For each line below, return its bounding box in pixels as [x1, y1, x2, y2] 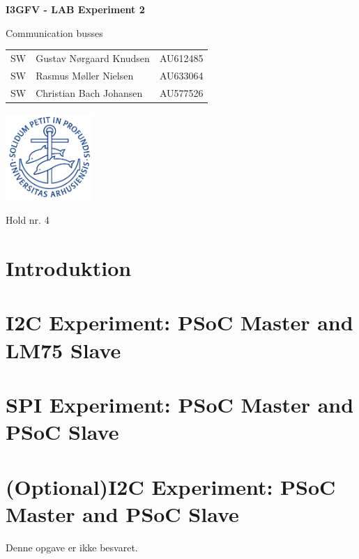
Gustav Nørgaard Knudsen [36, 50, 150, 65]
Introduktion [6, 254, 132, 282]
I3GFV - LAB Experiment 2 [6, 2, 145, 16]
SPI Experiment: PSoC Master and [6, 390, 354, 419]
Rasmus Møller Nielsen [36, 68, 134, 82]
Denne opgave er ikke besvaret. [6, 539, 138, 554]
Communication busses [6, 25, 103, 40]
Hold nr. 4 [6, 213, 49, 227]
